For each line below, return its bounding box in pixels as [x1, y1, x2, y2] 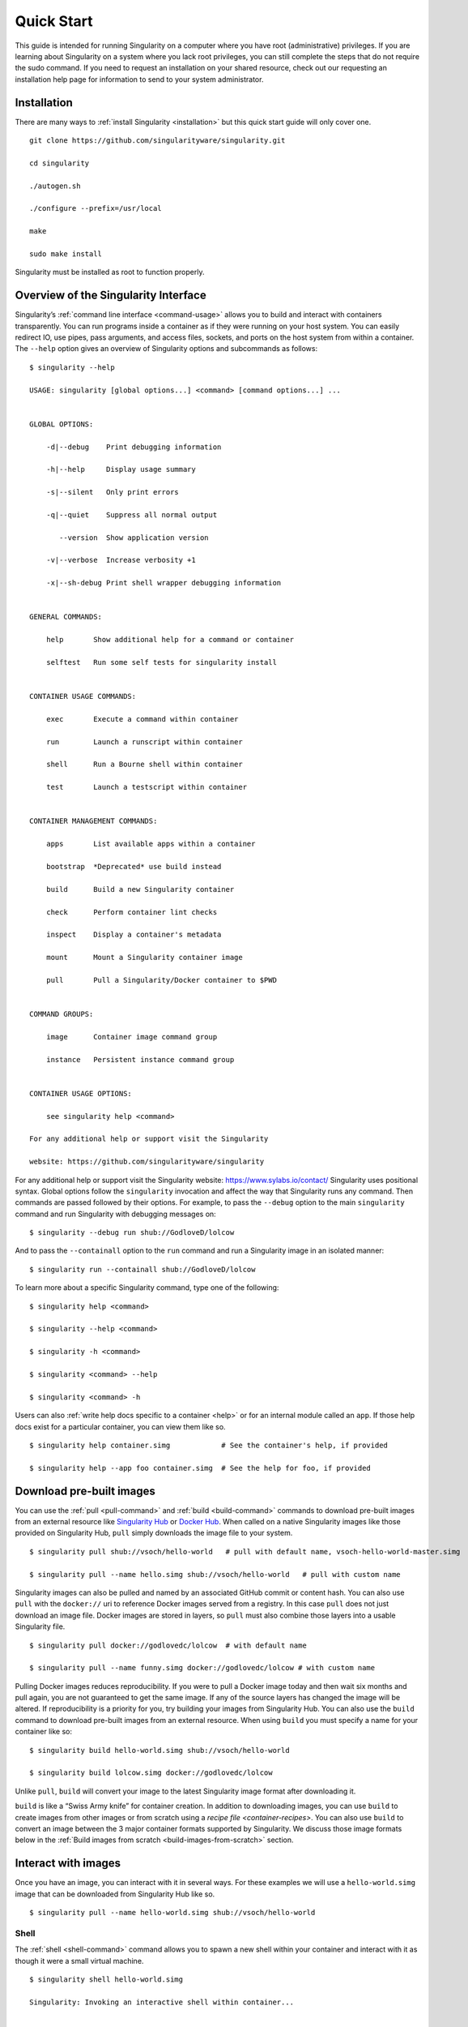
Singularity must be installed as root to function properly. [15, 268, 205, 277]
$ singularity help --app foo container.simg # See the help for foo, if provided [29, 1463, 372, 1472]
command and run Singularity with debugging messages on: [15, 1209, 216, 1219]
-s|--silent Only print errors [45, 487, 180, 497]
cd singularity [29, 158, 90, 168]
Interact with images [15, 1857, 121, 1871]
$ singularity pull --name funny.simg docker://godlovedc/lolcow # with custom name [29, 1663, 376, 1673]
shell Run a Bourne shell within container [45, 760, 243, 769]
